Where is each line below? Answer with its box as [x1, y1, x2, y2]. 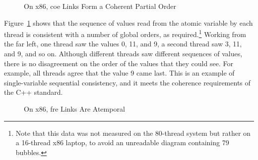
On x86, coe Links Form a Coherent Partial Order [24, 1, 176, 11]
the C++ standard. [4, 87, 63, 97]
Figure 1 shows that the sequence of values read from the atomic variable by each [4, 17, 253, 28]
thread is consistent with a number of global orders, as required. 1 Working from [4, 28, 247, 39]
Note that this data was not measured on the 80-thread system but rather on [15, 127, 251, 138]
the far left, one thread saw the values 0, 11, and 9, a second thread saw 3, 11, [4, 39, 242, 49]
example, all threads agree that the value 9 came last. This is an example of [4, 68, 235, 78]
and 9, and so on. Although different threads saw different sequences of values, [4, 48, 243, 59]
